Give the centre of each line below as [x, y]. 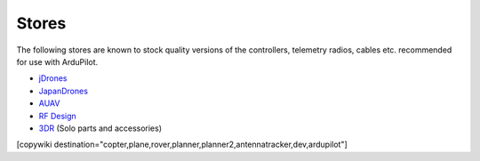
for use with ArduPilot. [57, 61]
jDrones [53, 78]
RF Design [58, 116]
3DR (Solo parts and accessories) [100, 128]
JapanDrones [64, 91]
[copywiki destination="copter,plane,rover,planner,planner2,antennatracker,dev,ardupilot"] [182, 145]
